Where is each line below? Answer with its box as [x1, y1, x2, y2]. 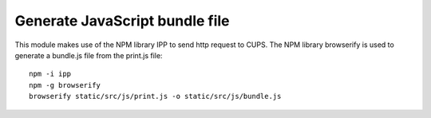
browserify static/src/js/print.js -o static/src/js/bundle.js [29, 92, 282, 101]
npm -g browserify [29, 81, 101, 89]
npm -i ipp [29, 69, 72, 79]
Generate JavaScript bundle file [14, 12, 231, 29]
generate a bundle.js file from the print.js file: [14, 50, 163, 60]
